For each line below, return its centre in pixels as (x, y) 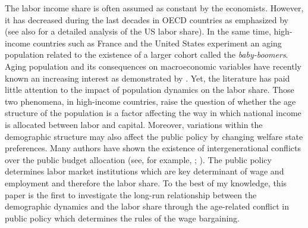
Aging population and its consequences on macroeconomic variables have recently (153, 66)
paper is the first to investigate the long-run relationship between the (131, 194)
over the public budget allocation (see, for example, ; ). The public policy (138, 159)
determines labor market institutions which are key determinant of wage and (144, 171)
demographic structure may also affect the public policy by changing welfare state (154, 136)
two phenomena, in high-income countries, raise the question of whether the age (150, 101)
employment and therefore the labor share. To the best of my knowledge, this (146, 182)
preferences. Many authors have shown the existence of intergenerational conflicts (153, 148)
